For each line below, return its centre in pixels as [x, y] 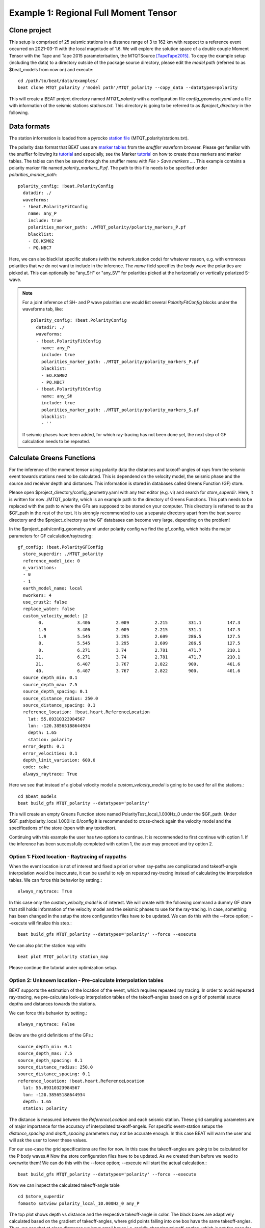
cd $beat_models [37, 796]
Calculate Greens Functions [52, 458]
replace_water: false [49, 609]
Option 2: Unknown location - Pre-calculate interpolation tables [86, 980]
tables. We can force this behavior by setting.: [55, 880]
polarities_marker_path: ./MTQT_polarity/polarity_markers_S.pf [120, 410]
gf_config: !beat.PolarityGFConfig [61, 547]
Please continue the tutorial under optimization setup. [63, 968]
